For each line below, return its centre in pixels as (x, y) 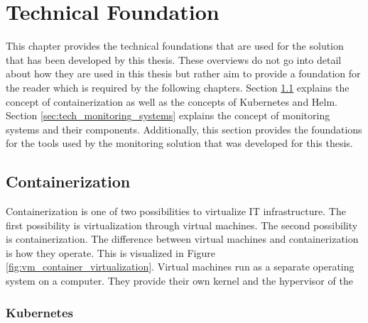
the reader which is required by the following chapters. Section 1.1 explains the (178, 87)
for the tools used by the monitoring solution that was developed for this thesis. (179, 143)
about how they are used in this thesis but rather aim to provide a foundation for (183, 73)
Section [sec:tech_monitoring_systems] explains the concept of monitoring (168, 115)
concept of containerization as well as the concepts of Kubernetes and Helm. (172, 101)
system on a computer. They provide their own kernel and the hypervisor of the (179, 281)
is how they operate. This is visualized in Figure (110, 252)
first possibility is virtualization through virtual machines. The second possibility (182, 225)
